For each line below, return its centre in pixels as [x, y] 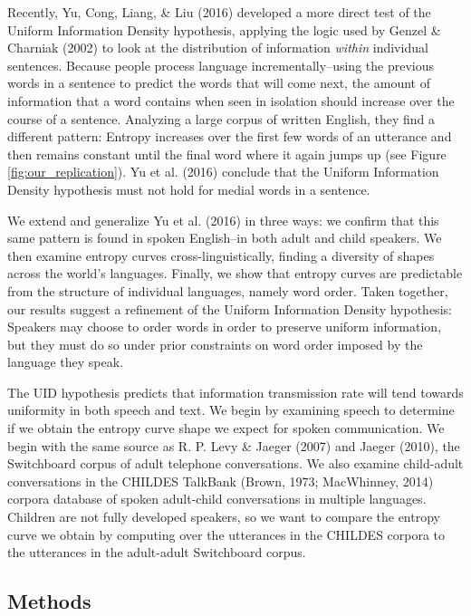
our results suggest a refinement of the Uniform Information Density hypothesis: [230, 308]
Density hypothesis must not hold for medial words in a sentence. [189, 189]
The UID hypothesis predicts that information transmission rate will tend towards [235, 392]
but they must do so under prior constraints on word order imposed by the [215, 344]
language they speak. [66, 362]
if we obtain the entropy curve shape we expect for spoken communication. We [226, 428]
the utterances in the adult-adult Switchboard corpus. [157, 552]
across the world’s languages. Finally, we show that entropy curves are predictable [235, 273]
